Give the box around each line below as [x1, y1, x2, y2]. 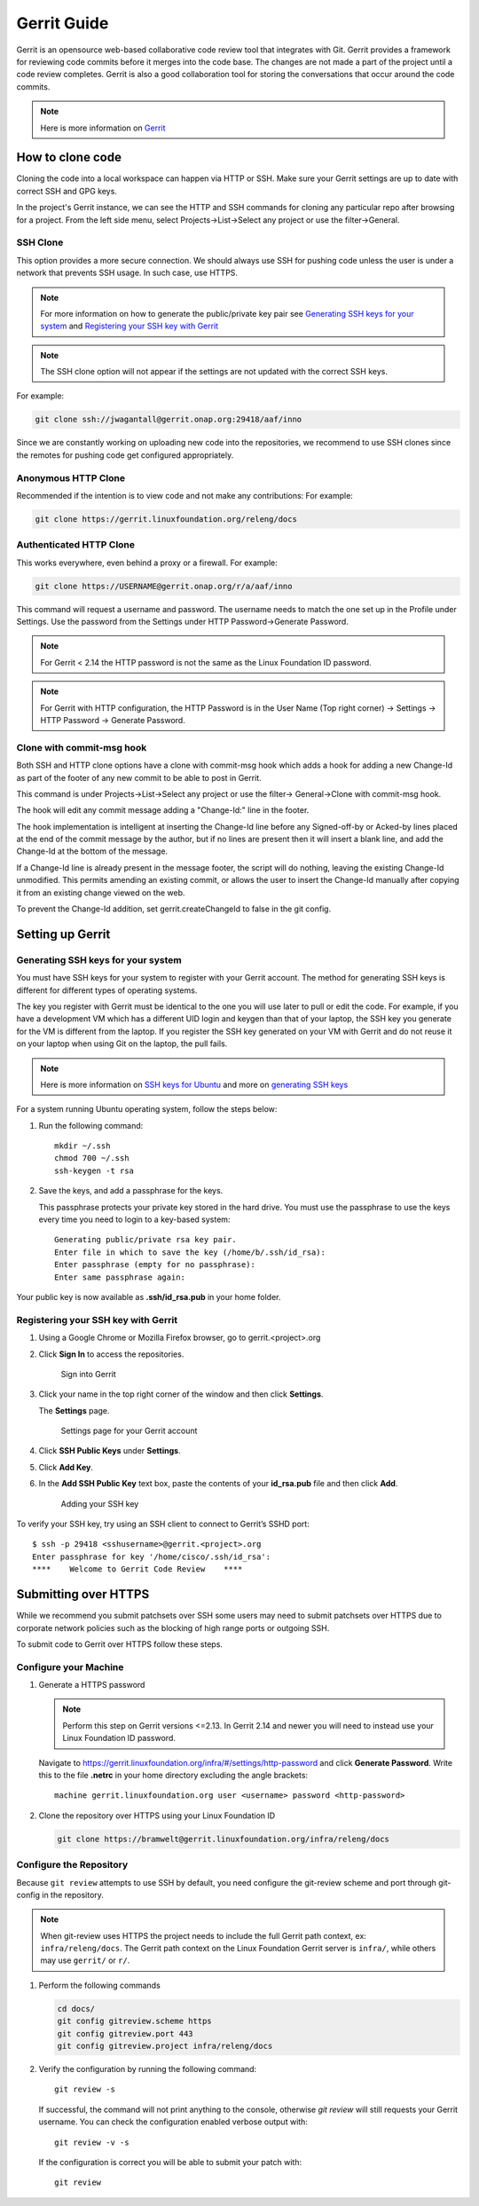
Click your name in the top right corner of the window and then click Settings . [38, 1389, 324, 1399]
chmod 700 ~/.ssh [54, 1154, 130, 1163]
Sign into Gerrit [60, 1368, 117, 1379]
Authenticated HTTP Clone [16, 539, 136, 551]
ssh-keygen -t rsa [54, 1165, 135, 1176]
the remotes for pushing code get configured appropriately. [16, 449, 234, 461]
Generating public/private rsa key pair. [54, 1234, 237, 1245]
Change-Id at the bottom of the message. [16, 846, 169, 856]
